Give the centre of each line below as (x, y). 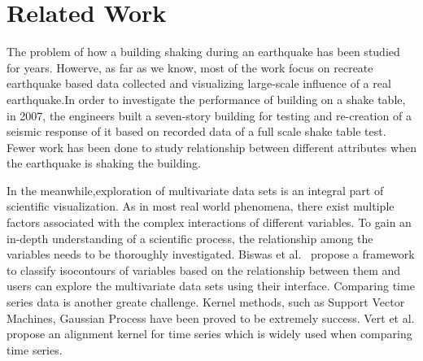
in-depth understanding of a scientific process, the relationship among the (190, 238)
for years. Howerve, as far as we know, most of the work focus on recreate (190, 67)
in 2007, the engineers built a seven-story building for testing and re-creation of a (209, 115)
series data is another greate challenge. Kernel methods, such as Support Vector (206, 302)
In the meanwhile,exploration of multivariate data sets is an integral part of (195, 190)
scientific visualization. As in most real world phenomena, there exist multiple (201, 206)
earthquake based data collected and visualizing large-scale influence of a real (199, 83)
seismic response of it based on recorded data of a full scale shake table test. (196, 131)
